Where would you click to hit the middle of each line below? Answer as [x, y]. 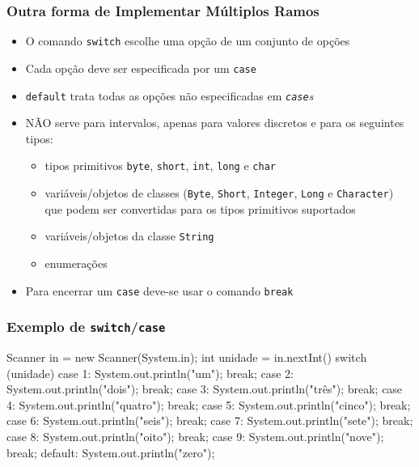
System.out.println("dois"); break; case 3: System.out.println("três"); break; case [205, 389]
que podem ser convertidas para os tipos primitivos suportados [200, 208]
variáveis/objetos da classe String [129, 236]
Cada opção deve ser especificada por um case [141, 68]
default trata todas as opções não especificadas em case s [169, 95]
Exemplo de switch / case [86, 327]
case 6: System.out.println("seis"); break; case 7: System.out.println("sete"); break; [210, 420]
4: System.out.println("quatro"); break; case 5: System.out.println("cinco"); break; [209, 404]
